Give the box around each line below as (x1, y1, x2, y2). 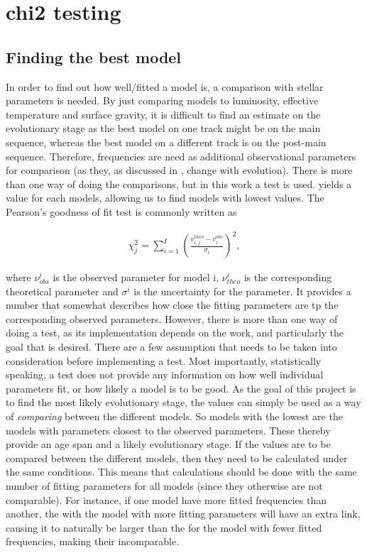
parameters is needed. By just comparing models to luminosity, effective (6, 93, 319, 108)
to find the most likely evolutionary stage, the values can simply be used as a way (6, 395, 361, 410)
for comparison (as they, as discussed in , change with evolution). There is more (6, 163, 353, 177)
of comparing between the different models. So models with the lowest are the (6, 408, 343, 423)
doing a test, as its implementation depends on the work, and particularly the (6, 325, 344, 340)
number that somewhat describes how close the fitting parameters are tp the (6, 297, 339, 312)
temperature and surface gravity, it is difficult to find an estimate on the (6, 106, 321, 121)
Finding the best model (6, 45, 182, 67)
